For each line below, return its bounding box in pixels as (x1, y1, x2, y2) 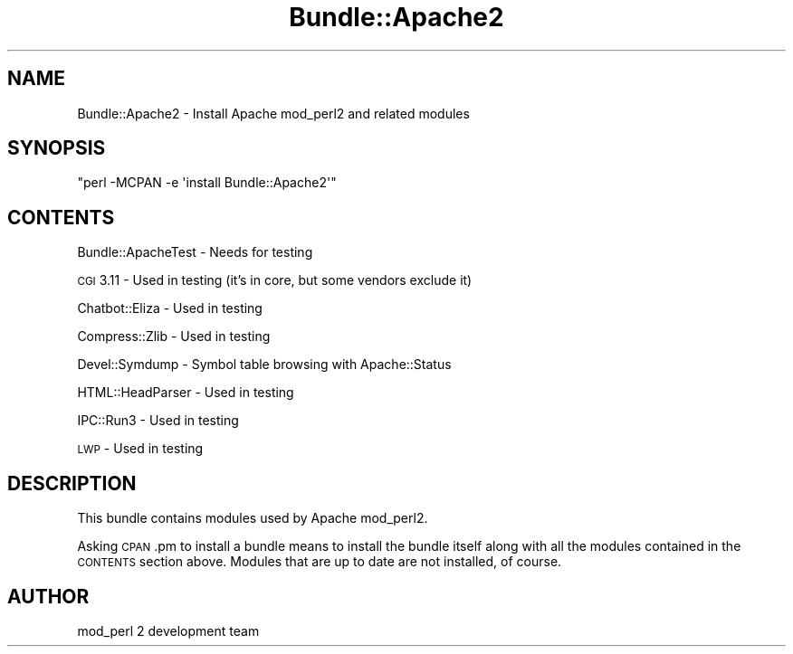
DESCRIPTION (7, 471, 137, 495)
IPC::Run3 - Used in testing (77, 412, 239, 429)
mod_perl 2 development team (77, 622, 260, 639)
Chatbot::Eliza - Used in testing (77, 300, 263, 317)
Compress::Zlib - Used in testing (77, 328, 271, 345)
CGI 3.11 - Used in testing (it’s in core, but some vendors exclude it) (77, 272, 473, 289)
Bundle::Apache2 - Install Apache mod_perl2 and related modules (77, 105, 470, 121)
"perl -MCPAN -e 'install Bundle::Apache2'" (77, 175, 337, 191)
